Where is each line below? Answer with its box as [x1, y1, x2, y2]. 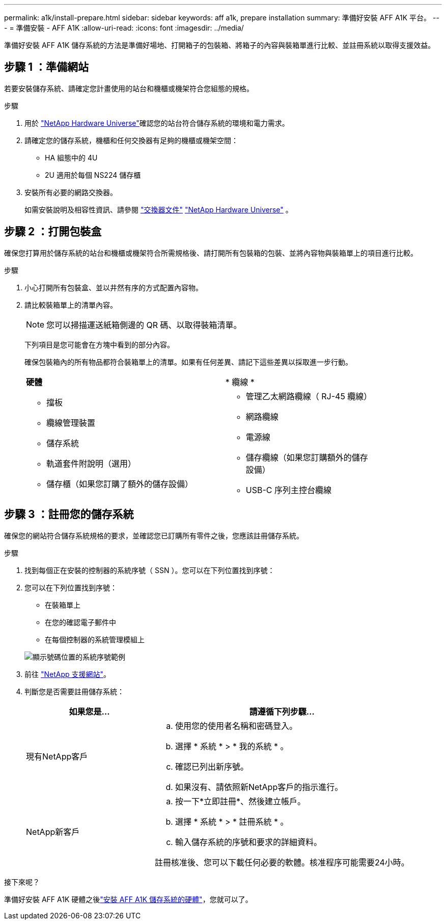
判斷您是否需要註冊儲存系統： [24, 687, 124, 696]
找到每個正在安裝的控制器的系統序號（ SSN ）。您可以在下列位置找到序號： [24, 565, 275, 575]
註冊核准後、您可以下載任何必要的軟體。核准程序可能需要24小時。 [154, 857, 409, 867]
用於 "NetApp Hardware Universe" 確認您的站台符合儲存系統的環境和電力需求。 [24, 118, 289, 127]
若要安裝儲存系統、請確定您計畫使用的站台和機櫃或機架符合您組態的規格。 [4, 84, 254, 93]
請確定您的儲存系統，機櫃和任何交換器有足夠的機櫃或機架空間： [24, 135, 238, 145]
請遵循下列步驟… [249, 706, 315, 717]
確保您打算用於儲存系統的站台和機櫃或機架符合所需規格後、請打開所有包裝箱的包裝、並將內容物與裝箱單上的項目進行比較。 [4, 248, 417, 257]
